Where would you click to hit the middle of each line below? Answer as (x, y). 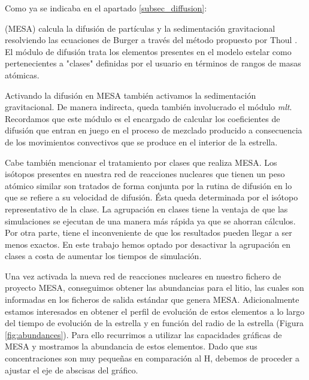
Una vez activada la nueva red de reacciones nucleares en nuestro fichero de (143, 276)
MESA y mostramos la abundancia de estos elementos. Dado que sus (131, 346)
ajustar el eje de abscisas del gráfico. (72, 370)
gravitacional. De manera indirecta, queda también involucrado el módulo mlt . (149, 107)
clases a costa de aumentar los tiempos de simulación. (103, 256)
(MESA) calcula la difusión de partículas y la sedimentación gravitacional (140, 28)
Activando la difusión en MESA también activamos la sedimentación (131, 95)
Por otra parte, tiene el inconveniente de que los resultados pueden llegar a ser (149, 232)
